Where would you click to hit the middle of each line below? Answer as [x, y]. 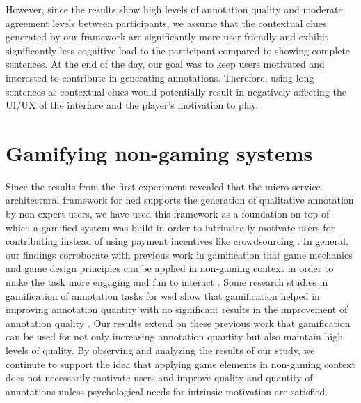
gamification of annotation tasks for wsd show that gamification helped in [163, 295]
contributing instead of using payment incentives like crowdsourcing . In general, [177, 241]
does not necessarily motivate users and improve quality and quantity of [159, 378]
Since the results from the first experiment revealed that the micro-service [163, 186]
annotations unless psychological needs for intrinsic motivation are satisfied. [167, 391]
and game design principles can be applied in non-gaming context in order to [170, 268]
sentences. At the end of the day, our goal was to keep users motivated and [165, 64]
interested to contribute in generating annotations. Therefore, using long [160, 77]
